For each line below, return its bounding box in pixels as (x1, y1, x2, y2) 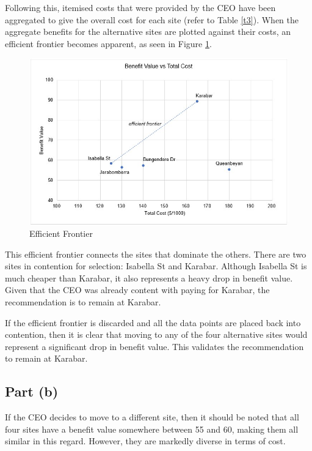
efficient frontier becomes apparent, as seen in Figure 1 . (5, 37, 212, 50)
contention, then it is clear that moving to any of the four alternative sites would (5, 328, 308, 341)
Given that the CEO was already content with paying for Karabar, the (5, 283, 270, 296)
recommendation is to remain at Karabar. (5, 296, 161, 308)
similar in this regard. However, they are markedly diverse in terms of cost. (5, 434, 286, 447)
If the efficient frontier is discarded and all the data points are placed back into (5, 316, 301, 329)
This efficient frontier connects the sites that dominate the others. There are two (5, 247, 307, 260)
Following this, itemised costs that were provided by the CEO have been (5, 1, 276, 13)
